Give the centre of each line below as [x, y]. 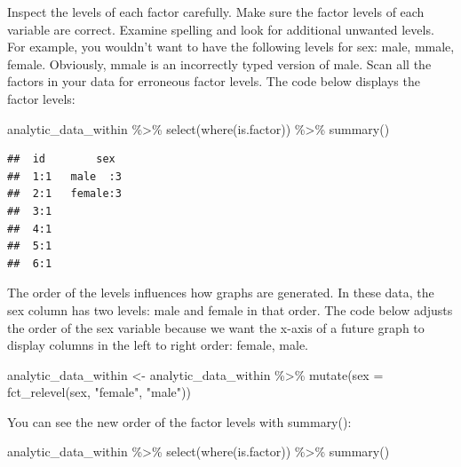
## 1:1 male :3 [64, 176]
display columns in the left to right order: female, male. [158, 345]
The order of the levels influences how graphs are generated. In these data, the [221, 293]
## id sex [61, 159]
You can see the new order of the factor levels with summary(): [179, 421]
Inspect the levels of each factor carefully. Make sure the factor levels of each [216, 12]
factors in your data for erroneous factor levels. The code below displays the [214, 81]
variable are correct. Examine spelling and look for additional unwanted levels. [221, 29]
